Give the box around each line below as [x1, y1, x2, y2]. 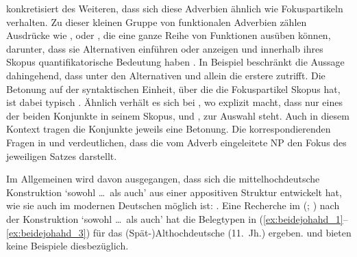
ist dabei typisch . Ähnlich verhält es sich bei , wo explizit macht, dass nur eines [6, 95, 343, 109]
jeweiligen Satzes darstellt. [6, 148, 117, 163]
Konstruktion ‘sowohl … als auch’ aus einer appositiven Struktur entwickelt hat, [6, 185, 342, 199]
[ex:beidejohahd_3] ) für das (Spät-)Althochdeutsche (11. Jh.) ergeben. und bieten [6, 225, 352, 239]
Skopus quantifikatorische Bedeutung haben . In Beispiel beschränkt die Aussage [6, 55, 345, 69]
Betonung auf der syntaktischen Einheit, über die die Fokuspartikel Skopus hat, [6, 81, 341, 96]
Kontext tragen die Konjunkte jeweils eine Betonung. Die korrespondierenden [6, 122, 331, 136]
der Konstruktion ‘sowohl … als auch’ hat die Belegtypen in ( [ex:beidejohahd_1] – [6, 211, 348, 226]
